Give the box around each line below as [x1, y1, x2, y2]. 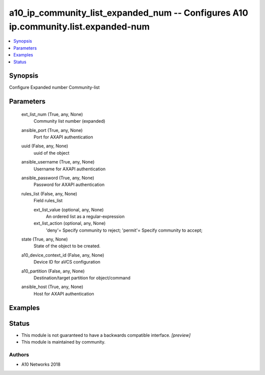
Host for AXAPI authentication [33, 291, 94, 296]
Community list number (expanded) [33, 118, 106, 124]
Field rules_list [33, 198, 63, 204]
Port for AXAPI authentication [33, 134, 93, 140]
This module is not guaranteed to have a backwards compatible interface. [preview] [21, 332, 191, 338]
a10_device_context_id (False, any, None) [21, 252, 105, 258]
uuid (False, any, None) [21, 143, 68, 149]
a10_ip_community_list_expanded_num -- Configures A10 [9, 7, 248, 18]
